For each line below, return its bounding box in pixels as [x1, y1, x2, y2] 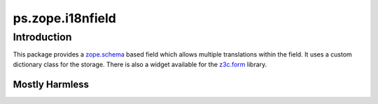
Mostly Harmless [13, 78, 89, 90]
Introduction [13, 31, 72, 43]
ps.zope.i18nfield [13, 10, 117, 26]
